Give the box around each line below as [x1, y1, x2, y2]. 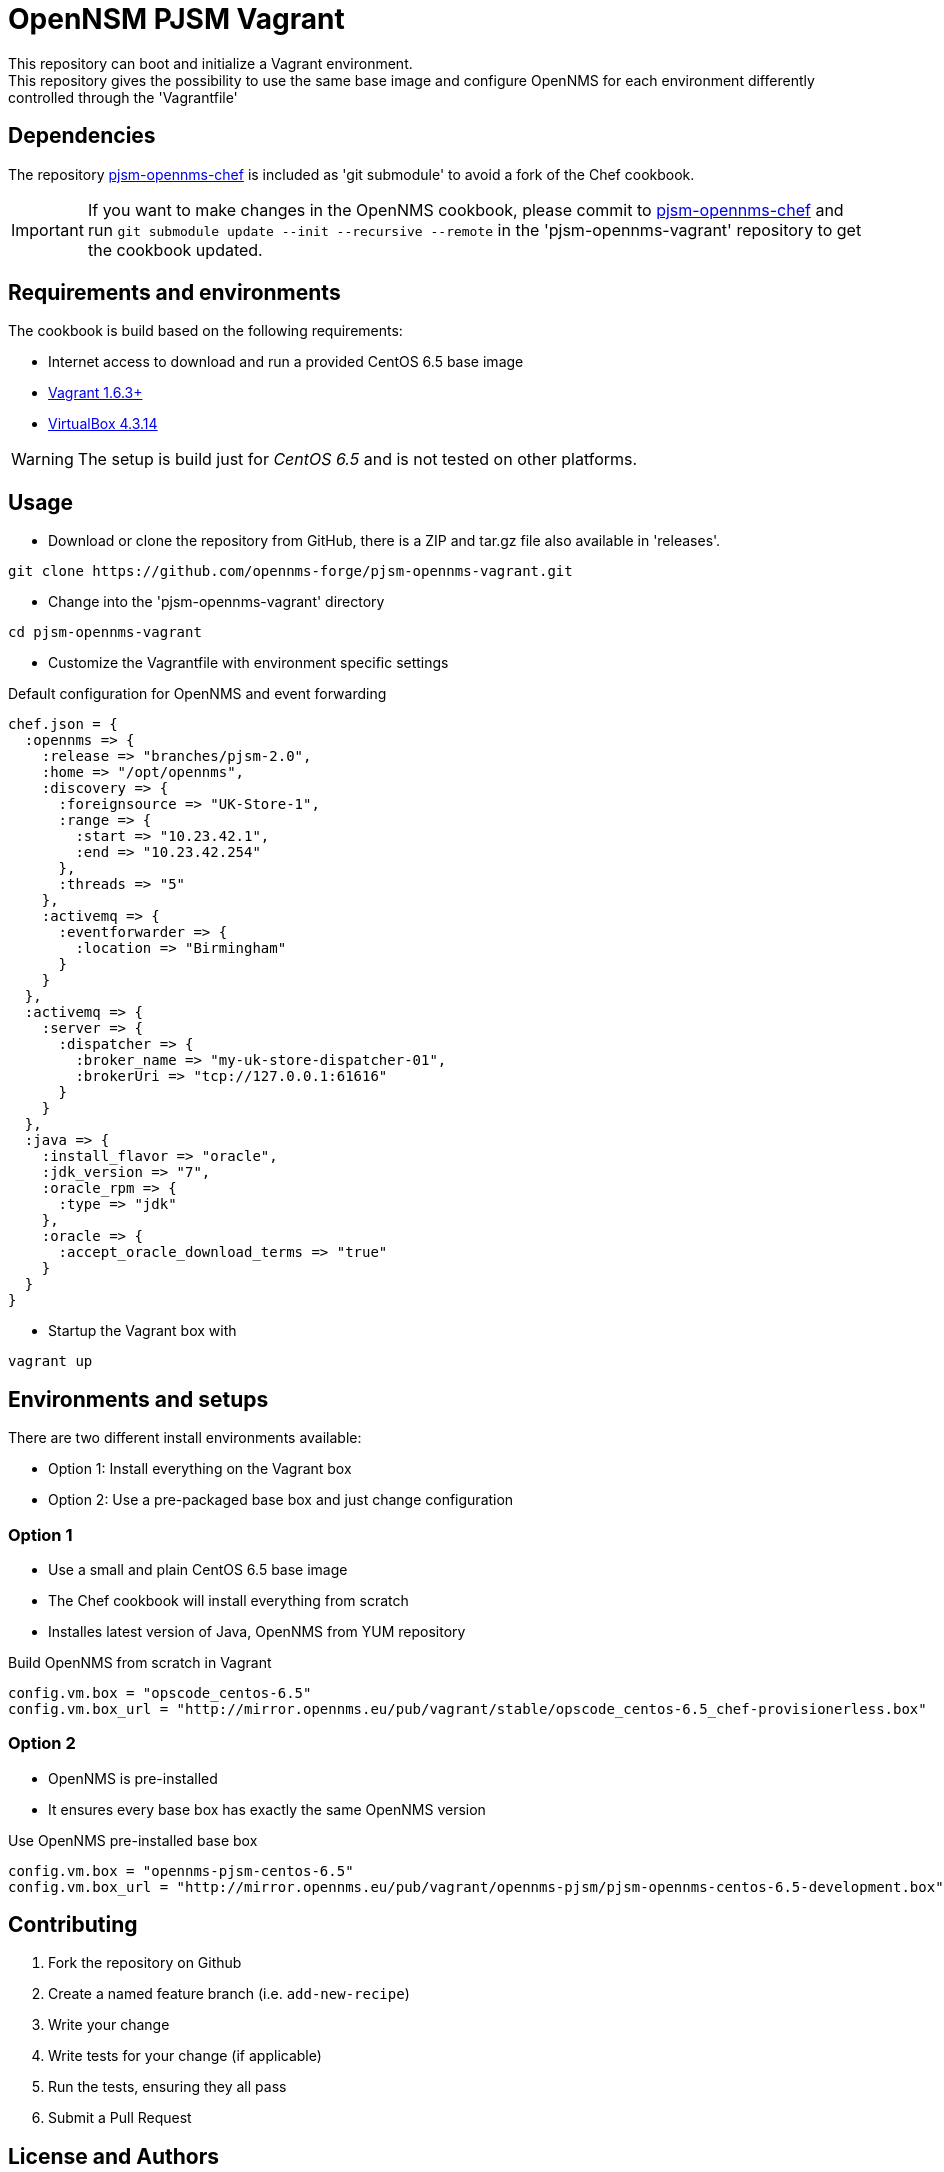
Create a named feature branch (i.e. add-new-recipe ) [48, 1985, 410, 2003]
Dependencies [8, 123, 156, 149]
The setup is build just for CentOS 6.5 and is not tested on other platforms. [77, 449, 638, 470]
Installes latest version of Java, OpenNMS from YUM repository [48, 1622, 466, 1640]
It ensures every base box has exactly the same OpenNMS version [48, 1800, 486, 1818]
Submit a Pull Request [48, 2109, 192, 2127]
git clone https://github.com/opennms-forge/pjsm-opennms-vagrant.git [8, 563, 573, 580]
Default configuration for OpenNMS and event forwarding [8, 685, 387, 703]
